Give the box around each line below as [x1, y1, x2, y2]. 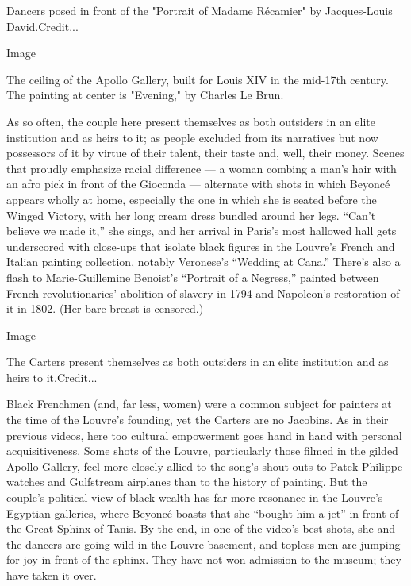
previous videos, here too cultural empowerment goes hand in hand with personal [6, 426, 402, 443]
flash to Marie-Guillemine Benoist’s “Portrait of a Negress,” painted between [6, 268, 379, 285]
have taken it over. [6, 567, 97, 583]
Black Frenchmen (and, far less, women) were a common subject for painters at [6, 395, 392, 412]
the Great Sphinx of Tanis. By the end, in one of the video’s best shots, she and [6, 520, 396, 537]
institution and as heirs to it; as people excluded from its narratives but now [6, 129, 378, 145]
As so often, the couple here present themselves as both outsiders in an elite [6, 113, 376, 129]
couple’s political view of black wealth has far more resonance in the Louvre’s [6, 489, 383, 506]
